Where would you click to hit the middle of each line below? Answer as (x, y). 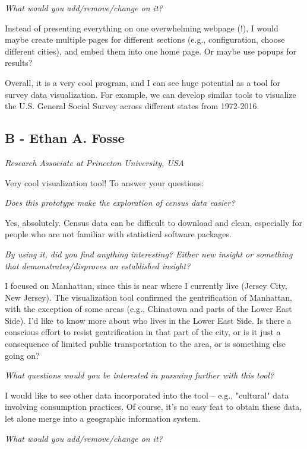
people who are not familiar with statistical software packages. (118, 234)
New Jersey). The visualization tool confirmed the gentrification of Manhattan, (148, 297)
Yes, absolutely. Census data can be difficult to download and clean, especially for (153, 222)
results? (19, 63)
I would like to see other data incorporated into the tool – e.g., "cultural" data (147, 395)
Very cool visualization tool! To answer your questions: (105, 182)
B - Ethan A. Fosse (65, 138)
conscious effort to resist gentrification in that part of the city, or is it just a (143, 332)
